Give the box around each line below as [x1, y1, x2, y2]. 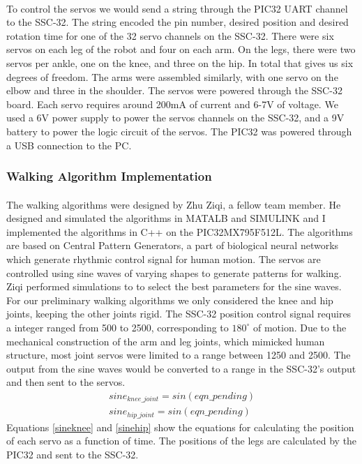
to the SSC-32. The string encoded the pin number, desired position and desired [6, 15, 349, 29]
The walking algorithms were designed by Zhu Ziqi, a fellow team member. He [6, 197, 341, 211]
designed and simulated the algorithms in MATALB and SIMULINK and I [6, 211, 326, 225]
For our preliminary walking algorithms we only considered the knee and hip [6, 292, 333, 307]
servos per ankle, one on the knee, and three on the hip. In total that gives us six [6, 55, 354, 70]
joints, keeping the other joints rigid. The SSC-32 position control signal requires [6, 306, 352, 321]
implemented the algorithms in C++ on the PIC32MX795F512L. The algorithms [6, 224, 353, 239]
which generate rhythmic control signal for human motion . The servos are [6, 251, 321, 266]
